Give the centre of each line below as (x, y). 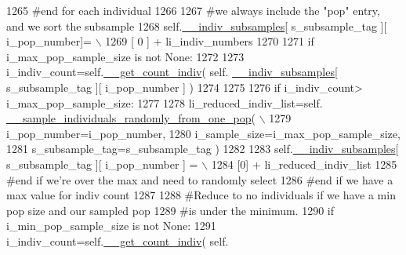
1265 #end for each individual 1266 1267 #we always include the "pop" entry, (193, 10)
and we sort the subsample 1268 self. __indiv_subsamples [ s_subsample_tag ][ (197, 25)
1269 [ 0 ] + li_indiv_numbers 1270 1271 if (210, 41)
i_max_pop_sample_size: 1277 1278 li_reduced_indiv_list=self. (165, 102)
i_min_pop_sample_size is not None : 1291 (111, 226)
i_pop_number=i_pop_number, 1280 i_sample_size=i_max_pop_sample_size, (203, 133)
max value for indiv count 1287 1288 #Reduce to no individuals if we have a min (201, 195)
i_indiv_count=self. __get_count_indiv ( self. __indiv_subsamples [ (172, 72)
